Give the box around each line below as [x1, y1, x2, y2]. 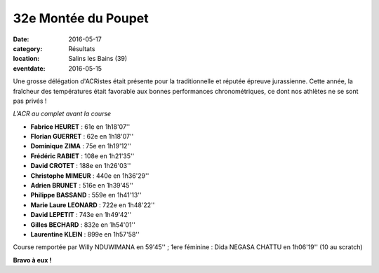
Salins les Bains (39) [68, 55, 128, 63]
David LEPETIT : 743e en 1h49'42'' [30, 211, 132, 219]
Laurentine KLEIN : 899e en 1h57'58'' [30, 230, 140, 238]
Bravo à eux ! [13, 255, 52, 264]
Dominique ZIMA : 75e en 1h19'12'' [30, 142, 131, 150]
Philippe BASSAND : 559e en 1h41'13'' [30, 191, 142, 199]
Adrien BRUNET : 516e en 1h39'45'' [30, 181, 133, 190]
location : [13, 55, 40, 63]
